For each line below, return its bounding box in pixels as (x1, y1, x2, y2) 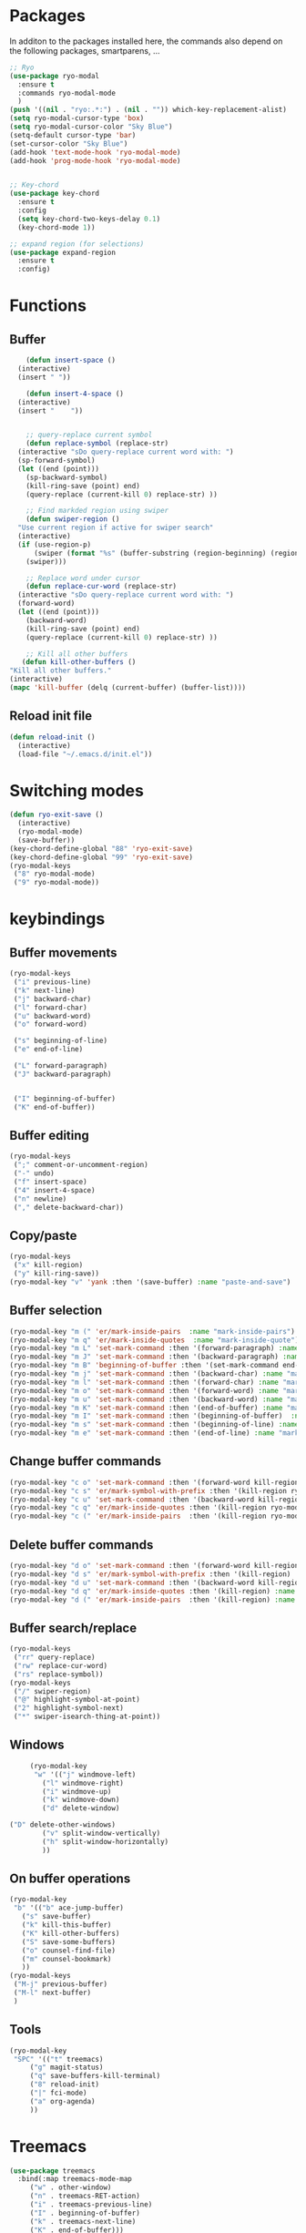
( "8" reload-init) (29, 2080, 100, 2089)
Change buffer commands (9, 1454, 162, 1470)
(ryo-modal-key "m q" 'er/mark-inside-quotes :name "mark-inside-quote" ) (9, 1336, 300, 1345)
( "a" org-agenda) (29, 2096, 96, 2105)
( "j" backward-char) (13, 994, 92, 1003)
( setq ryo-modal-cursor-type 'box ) (9, 114, 145, 123)
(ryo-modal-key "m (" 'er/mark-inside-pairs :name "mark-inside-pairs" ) (9, 1326, 296, 1336)
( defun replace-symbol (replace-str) (25, 439, 169, 448)
